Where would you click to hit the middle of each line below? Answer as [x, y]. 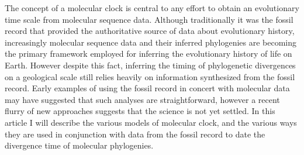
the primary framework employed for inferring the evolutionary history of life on [148, 54]
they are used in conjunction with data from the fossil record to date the [135, 134]
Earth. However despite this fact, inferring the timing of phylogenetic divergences [150, 65]
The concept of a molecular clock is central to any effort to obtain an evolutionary [152, 8]
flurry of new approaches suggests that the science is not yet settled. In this [140, 111]
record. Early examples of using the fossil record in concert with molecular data [147, 88]
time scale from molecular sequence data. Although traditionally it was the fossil [149, 19]
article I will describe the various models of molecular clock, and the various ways [151, 122]
